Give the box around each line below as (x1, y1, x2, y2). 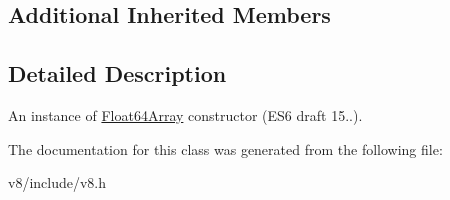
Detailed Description (8, 58, 227, 89)
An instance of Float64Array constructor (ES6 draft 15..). (8, 104, 363, 125)
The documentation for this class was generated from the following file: (8, 138, 443, 159)
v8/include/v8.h (8, 172, 107, 193)
